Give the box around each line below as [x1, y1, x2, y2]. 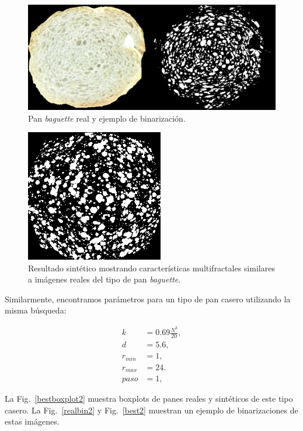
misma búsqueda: [5, 304, 67, 316]
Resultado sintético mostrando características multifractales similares [28, 261, 275, 274]
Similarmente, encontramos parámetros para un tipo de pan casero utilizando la [5, 292, 291, 305]
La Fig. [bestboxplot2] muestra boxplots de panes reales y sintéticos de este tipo [5, 392, 293, 405]
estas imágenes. [5, 415, 60, 427]
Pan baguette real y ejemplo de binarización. [28, 112, 186, 124]
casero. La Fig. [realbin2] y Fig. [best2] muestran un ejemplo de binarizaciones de [5, 404, 298, 416]
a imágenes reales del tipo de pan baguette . [28, 273, 181, 285]
